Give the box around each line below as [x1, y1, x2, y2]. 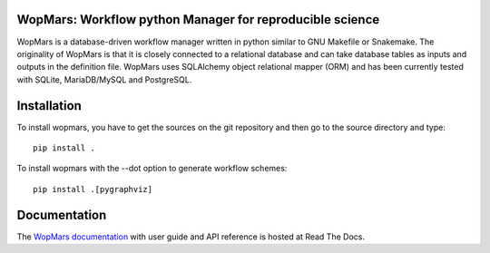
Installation [16, 98, 82, 113]
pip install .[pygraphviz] [33, 184, 153, 194]
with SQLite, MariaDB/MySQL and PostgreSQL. [16, 73, 192, 85]
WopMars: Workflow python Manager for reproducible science [16, 12, 380, 27]
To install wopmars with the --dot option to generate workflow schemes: [16, 163, 288, 174]
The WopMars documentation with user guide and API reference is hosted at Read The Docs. [16, 231, 365, 242]
